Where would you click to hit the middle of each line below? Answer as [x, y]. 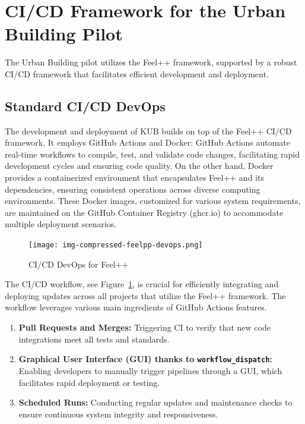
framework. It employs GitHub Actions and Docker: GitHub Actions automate [148, 142]
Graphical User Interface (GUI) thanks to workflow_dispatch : [145, 359]
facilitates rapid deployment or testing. [89, 382]
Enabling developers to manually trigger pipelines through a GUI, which [150, 370]
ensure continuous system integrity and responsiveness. [118, 414]
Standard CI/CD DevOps [85, 106]
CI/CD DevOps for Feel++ [79, 264]
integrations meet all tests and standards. [94, 339]
